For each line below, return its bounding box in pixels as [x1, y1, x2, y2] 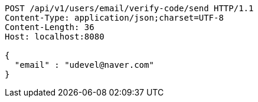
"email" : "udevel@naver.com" [14, 60, 154, 70]
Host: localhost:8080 [5, 32, 104, 41]
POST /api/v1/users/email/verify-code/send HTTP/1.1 [5, 4, 254, 13]
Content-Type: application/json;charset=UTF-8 [5, 13, 224, 22]
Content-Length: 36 [5, 22, 94, 32]
